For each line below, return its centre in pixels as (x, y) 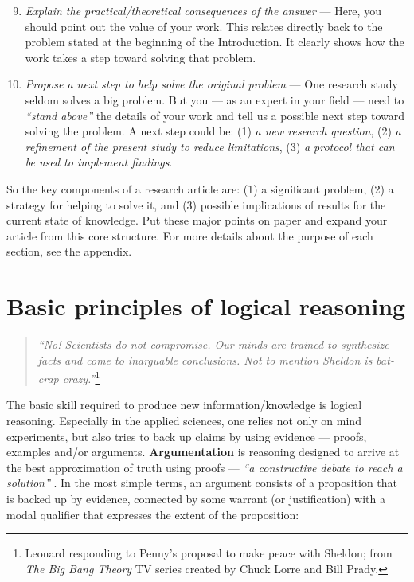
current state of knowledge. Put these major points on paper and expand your (197, 220)
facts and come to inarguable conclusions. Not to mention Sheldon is (205, 359)
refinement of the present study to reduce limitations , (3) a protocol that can (210, 146)
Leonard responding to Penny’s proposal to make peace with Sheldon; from (209, 553)
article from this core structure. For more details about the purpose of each (190, 235)
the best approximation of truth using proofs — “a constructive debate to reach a (205, 467)
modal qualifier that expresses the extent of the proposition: (153, 514)
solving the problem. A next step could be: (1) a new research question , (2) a (213, 131)
